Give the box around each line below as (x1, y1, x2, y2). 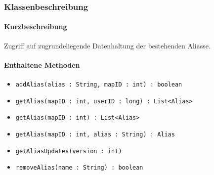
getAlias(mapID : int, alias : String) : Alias (15, 131, 175, 138)
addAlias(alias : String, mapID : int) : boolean (15, 81, 182, 88)
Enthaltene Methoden (4, 59, 80, 70)
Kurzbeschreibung (4, 21, 67, 32)
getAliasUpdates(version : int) (15, 147, 122, 155)
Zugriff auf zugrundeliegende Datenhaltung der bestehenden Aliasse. (4, 40, 211, 50)
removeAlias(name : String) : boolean (15, 164, 143, 172)
